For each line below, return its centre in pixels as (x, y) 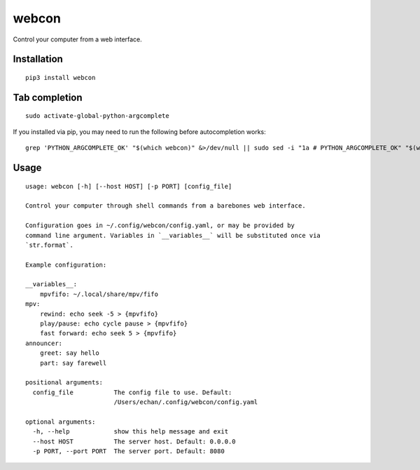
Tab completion (48, 97)
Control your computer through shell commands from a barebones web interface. (166, 206)
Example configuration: (66, 264)
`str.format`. (49, 245)
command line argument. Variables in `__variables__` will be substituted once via (173, 235)
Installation (38, 59)
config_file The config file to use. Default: (132, 392)
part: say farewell (73, 363)
